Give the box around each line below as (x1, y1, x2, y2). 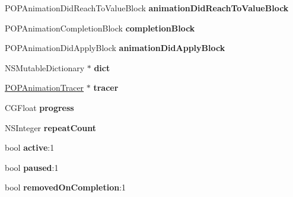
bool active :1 (5, 141, 55, 154)
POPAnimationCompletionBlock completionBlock (5, 21, 195, 34)
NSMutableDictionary (5, 61, 85, 74)
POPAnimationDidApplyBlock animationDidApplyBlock (5, 42, 225, 54)
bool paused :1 (5, 161, 59, 173)
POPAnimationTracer (5, 81, 84, 94)
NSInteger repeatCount (5, 121, 97, 134)
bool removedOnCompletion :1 (5, 181, 126, 193)
